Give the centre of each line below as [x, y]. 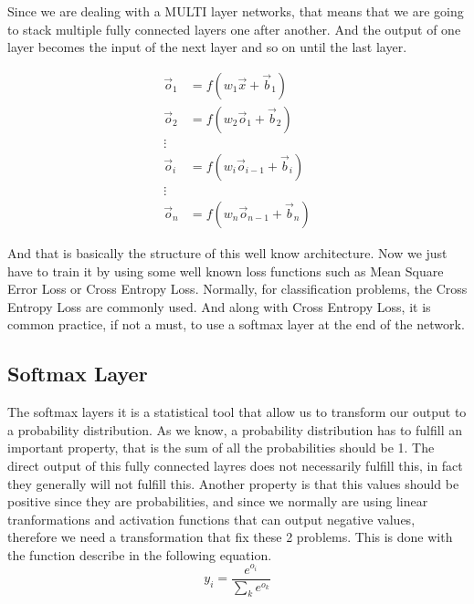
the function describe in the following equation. [140, 554]
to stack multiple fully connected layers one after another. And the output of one [234, 29]
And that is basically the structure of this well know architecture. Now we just [227, 252]
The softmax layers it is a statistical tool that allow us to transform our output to [237, 412]
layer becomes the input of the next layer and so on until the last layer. [207, 47]
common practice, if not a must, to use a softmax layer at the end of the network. [236, 324]
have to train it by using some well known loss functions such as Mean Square [226, 271]
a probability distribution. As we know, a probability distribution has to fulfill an [235, 429]
